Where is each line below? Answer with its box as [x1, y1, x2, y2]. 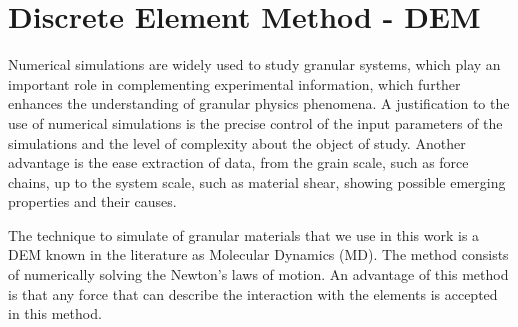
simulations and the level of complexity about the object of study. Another [8, 132, 466, 153]
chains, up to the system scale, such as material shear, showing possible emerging [8, 171, 506, 192]
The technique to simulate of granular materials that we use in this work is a [8, 224, 480, 245]
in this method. [8, 303, 102, 324]
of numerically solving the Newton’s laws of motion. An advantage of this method [8, 264, 509, 285]
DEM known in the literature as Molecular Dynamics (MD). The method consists [8, 244, 509, 265]
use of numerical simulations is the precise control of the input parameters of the [8, 112, 503, 133]
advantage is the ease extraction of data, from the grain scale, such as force [8, 152, 469, 173]
